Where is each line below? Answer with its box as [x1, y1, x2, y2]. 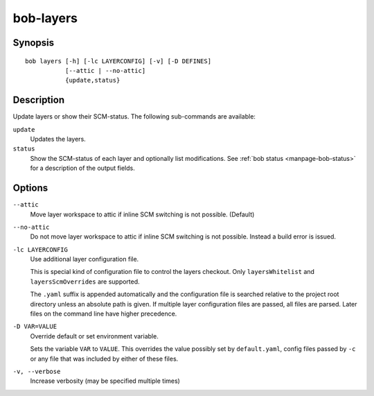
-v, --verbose [12, 368, 61, 375]
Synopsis [12, 37, 55, 49]
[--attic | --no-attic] [64, 67, 146, 74]
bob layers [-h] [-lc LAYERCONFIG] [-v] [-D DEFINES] [25, 57, 211, 65]
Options [12, 182, 48, 194]
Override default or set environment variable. [30, 332, 159, 340]
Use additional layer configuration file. [30, 255, 139, 264]
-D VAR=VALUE [12, 322, 57, 331]
